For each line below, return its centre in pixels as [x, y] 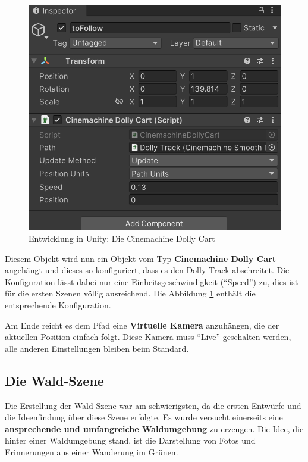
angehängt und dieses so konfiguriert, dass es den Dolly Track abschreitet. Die [147, 270]
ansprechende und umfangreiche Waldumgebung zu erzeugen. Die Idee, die [154, 428]
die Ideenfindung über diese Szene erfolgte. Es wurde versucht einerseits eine [144, 417]
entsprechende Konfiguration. [58, 305]
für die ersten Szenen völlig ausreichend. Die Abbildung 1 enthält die [130, 293]
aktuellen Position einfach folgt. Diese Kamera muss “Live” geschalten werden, [148, 337]
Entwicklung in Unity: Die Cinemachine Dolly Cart [122, 238]
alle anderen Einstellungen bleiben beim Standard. [97, 348]
